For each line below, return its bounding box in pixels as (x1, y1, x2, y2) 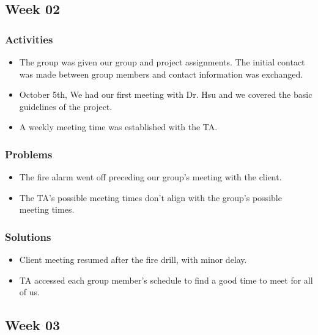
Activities (5, 31, 53, 46)
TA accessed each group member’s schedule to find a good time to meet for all (19, 273, 313, 286)
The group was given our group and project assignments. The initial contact (19, 56, 305, 68)
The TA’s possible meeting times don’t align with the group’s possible (19, 191, 282, 204)
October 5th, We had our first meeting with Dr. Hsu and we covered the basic (19, 88, 312, 101)
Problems (5, 146, 53, 161)
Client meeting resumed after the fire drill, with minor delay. (19, 253, 247, 266)
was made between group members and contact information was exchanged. (19, 67, 303, 80)
